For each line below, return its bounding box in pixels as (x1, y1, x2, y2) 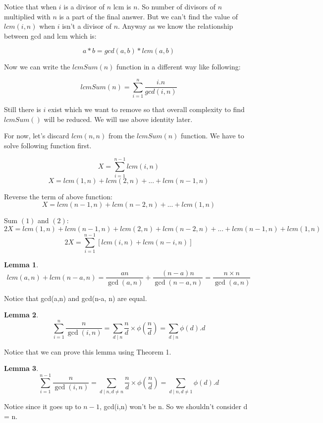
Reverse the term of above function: (4, 191, 112, 201)
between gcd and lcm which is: (4, 30, 97, 41)
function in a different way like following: (116, 61, 241, 72)
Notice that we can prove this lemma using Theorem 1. (4, 346, 171, 357)
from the (108, 130, 135, 141)
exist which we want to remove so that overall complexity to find (48, 104, 245, 115)
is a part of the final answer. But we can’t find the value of (59, 11, 238, 21)
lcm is (113, 1, 131, 11)
